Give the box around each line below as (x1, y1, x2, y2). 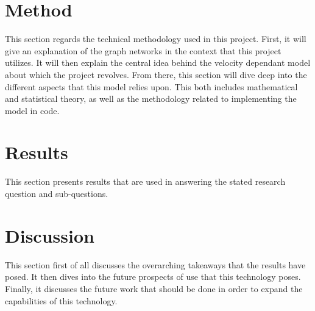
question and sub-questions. (5, 187, 108, 199)
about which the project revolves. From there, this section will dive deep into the (5, 68, 307, 80)
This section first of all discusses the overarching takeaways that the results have (5, 258, 306, 271)
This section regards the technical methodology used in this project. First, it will (5, 32, 306, 45)
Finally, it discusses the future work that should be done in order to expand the (5, 282, 303, 295)
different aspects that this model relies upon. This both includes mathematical (5, 80, 298, 93)
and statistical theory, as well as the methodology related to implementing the (5, 92, 297, 105)
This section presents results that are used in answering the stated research (5, 175, 286, 188)
